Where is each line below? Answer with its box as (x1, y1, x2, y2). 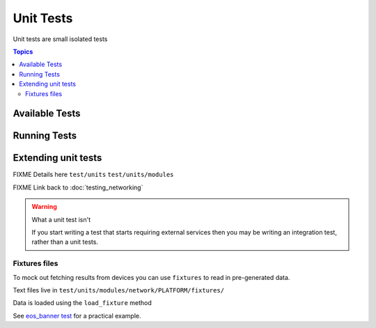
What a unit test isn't (31, 215, 91, 224)
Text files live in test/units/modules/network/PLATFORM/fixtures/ (13, 286, 225, 294)
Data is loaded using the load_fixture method (13, 299, 152, 307)
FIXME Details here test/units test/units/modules (13, 171, 174, 179)
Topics (13, 47, 33, 56)
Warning (31, 203, 57, 211)
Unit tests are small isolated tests (13, 35, 108, 43)
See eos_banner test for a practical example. (13, 311, 142, 320)
